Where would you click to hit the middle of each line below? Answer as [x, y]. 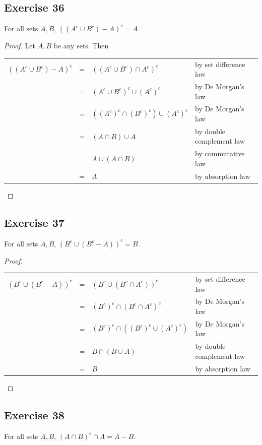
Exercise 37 [34, 222]
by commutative [220, 153]
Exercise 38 [34, 415]
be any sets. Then [81, 46]
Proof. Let [20, 46]
